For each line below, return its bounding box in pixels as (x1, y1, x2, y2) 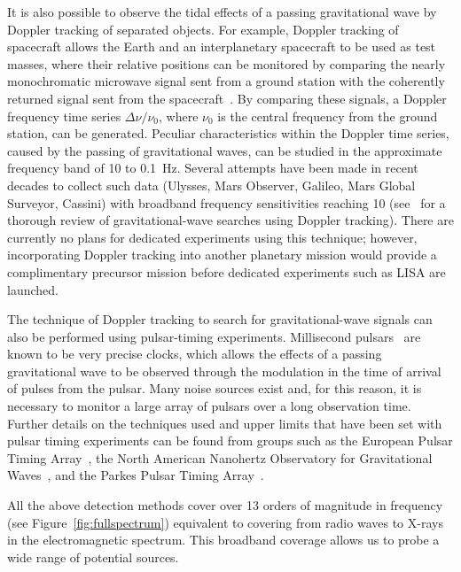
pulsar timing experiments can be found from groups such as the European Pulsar (7, 431, 453, 450)
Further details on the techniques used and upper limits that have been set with (7, 414, 442, 432)
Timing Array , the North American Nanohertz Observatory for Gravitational (7, 448, 433, 467)
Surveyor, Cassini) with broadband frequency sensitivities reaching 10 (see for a (7, 193, 446, 212)
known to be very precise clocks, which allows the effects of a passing (7, 344, 382, 363)
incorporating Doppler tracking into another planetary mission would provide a (7, 245, 437, 264)
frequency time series (7, 106, 121, 125)
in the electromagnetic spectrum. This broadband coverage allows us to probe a (7, 530, 440, 549)
